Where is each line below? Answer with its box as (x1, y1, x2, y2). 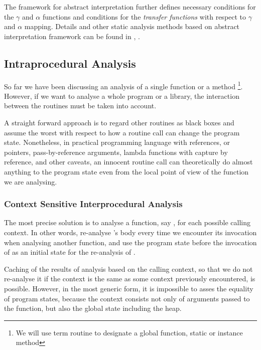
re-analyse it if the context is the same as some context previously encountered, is (4, 273, 255, 284)
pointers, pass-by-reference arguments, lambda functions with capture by (4, 146, 228, 157)
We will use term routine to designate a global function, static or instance (16, 327, 243, 337)
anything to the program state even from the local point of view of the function (4, 166, 249, 177)
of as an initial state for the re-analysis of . (4, 247, 136, 257)
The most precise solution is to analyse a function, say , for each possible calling (4, 217, 251, 228)
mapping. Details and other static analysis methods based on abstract (24, 21, 240, 32)
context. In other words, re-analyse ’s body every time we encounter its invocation (4, 227, 257, 237)
